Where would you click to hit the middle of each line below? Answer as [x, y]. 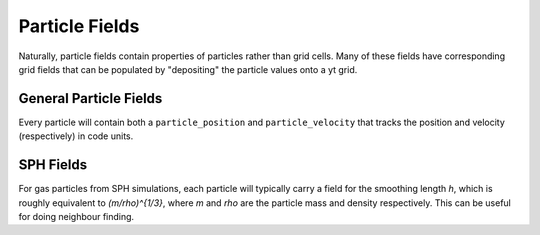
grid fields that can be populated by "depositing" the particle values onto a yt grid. [188, 69]
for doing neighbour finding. [76, 216]
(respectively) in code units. [76, 136]
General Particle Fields [90, 98]
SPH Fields [53, 165]
